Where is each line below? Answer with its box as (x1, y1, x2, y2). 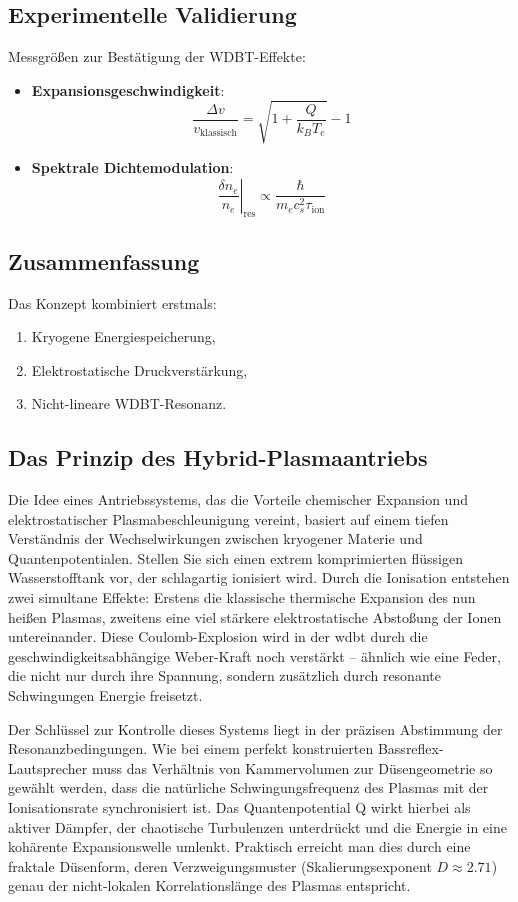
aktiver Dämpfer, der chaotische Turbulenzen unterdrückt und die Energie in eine (8, 816, 507, 837)
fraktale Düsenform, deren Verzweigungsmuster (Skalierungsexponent (8, 855, 432, 876)
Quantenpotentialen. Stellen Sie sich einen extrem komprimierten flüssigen (8, 547, 463, 568)
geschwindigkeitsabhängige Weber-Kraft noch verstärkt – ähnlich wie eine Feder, (8, 645, 501, 666)
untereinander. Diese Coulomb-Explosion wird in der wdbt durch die (8, 626, 428, 647)
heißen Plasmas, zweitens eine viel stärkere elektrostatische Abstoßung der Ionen (8, 606, 502, 627)
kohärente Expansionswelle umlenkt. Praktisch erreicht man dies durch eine (8, 836, 471, 857)
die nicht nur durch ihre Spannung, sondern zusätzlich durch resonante (8, 665, 441, 686)
